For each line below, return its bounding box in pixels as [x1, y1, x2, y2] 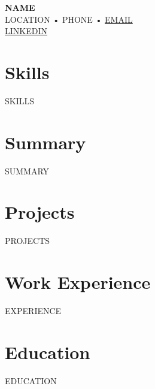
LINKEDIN [5, 25, 47, 37]
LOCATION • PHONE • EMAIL [5, 13, 133, 25]
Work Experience [5, 270, 151, 294]
